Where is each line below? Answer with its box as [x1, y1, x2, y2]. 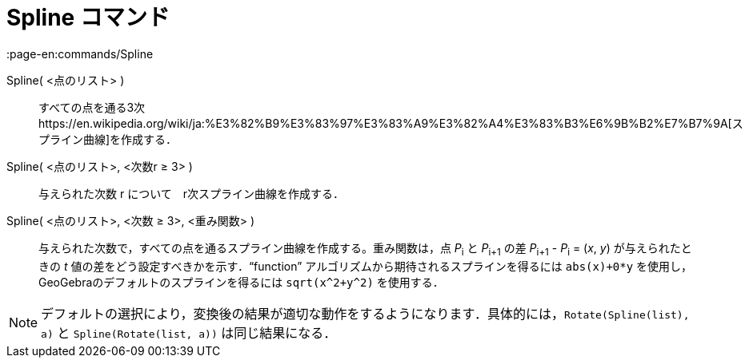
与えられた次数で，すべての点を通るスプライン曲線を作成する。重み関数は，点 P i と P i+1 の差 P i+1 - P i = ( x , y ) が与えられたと [38, 240, 692, 258]
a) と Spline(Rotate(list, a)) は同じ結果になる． [41, 324, 337, 341]
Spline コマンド [6, 4, 170, 31]
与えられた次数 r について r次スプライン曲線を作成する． [38, 186, 344, 200]
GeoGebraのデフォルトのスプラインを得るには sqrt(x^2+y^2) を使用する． [38, 275, 444, 289]
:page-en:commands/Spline [6, 46, 154, 61]
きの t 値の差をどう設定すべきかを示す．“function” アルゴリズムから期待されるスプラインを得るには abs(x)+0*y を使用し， [38, 259, 693, 273]
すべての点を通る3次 [38, 100, 146, 114]
